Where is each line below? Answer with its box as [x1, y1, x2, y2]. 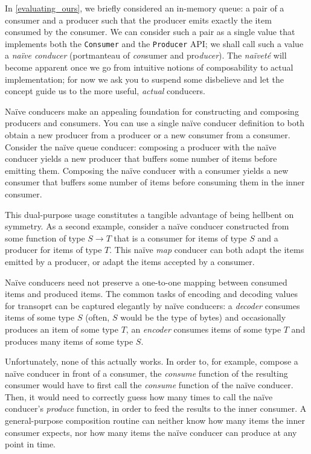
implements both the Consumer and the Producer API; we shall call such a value [5, 37, 304, 50]
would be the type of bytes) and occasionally [120, 311, 286, 324]
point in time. [5, 438, 56, 450]
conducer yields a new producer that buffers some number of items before [5, 152, 277, 165]
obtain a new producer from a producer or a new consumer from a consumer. [5, 129, 290, 141]
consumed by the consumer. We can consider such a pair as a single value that [5, 25, 295, 38]
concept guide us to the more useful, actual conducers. [5, 85, 205, 97]
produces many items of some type [5, 334, 133, 347]
